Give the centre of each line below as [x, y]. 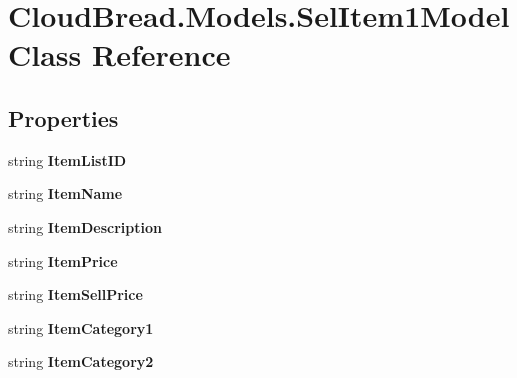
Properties [63, 117]
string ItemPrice [63, 260]
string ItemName [65, 193]
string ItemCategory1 [81, 327]
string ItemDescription [85, 226]
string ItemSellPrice [75, 294]
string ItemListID [67, 159]
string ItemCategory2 [81, 361]
